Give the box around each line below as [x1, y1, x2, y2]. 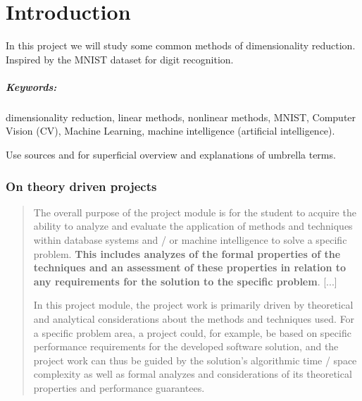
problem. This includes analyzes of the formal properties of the [33, 246, 341, 261]
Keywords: [6, 79, 57, 94]
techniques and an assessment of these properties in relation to [33, 260, 347, 275]
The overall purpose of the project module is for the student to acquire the [33, 204, 356, 219]
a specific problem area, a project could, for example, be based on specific [33, 325, 351, 340]
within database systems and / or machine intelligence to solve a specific [33, 233, 347, 247]
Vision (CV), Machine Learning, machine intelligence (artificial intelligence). [6, 123, 335, 138]
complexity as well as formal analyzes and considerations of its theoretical [33, 366, 352, 381]
